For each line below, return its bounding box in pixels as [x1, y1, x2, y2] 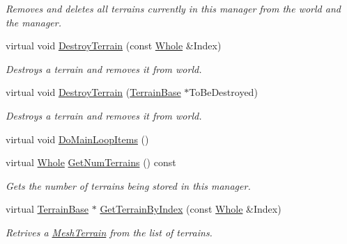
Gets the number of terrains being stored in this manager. [6, 178, 251, 193]
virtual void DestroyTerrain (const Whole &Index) [6, 38, 222, 53]
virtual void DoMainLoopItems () [6, 131, 149, 146]
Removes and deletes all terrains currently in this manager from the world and [6, 1, 341, 15]
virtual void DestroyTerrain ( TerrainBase [6, 85, 181, 99]
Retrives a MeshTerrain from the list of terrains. [6, 225, 213, 239]
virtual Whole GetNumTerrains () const [6, 155, 176, 170]
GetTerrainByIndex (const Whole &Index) [100, 202, 282, 216]
